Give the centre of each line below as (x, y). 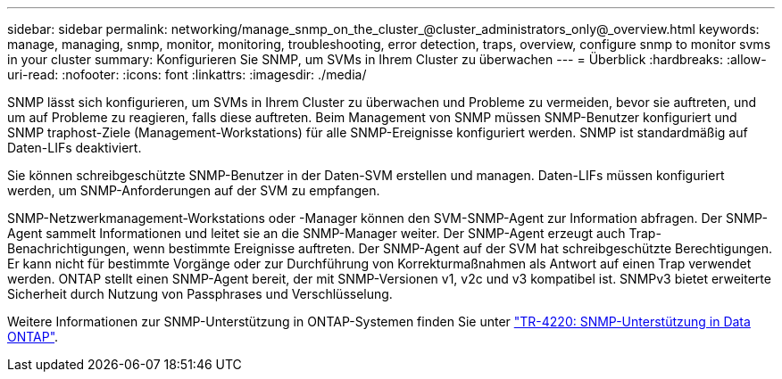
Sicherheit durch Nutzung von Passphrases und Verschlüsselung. (200, 294)
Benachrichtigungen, (68, 248)
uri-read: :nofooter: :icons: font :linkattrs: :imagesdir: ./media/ (187, 74)
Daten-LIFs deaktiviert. (75, 148)
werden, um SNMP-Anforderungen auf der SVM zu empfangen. (194, 190)
